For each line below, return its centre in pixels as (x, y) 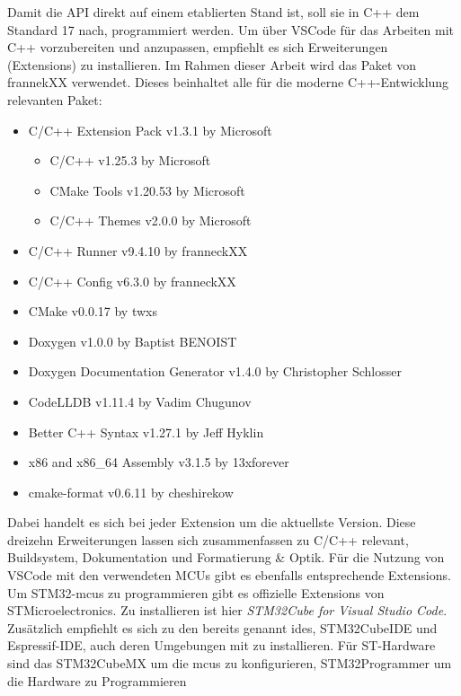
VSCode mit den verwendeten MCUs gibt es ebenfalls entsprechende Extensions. (229, 575)
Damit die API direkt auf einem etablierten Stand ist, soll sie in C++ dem (213, 12)
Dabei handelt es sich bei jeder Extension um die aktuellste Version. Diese (212, 522)
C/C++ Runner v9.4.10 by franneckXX (138, 250)
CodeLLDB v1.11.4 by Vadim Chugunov (140, 401)
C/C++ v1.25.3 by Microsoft (130, 160)
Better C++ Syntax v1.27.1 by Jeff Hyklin (146, 432)
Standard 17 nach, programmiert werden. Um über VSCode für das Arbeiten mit (231, 29)
